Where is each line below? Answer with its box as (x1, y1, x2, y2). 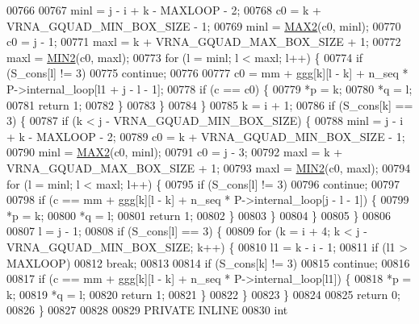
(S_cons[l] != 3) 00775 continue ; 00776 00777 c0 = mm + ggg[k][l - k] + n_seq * (6, 64, 409, 81)
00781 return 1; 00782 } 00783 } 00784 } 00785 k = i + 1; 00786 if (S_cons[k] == (6, 96, 413, 113)
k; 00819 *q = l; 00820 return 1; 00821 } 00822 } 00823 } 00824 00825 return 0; (6, 285, 400, 302)
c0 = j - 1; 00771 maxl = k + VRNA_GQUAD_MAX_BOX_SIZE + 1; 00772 (6, 33, 401, 50)
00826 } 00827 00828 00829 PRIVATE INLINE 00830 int (6, 301, 288, 318)
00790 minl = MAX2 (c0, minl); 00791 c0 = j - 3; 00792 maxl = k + (6, 143, 343, 160)
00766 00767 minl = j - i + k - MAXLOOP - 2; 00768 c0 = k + (6, 2, 322, 18)
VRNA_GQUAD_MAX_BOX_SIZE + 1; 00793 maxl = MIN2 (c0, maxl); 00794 (6, 159, 411, 176)
